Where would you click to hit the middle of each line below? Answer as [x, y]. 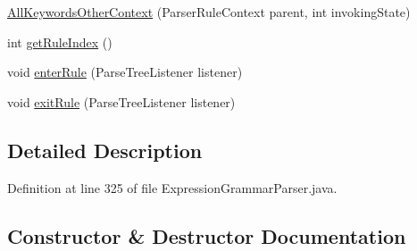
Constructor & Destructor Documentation [207, 235]
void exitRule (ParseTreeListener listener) [121, 101]
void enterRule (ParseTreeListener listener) [125, 72]
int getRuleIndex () [60, 42]
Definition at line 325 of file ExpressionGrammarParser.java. [172, 187]
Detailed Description [105, 150]
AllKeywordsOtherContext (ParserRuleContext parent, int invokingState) [209, 12]
